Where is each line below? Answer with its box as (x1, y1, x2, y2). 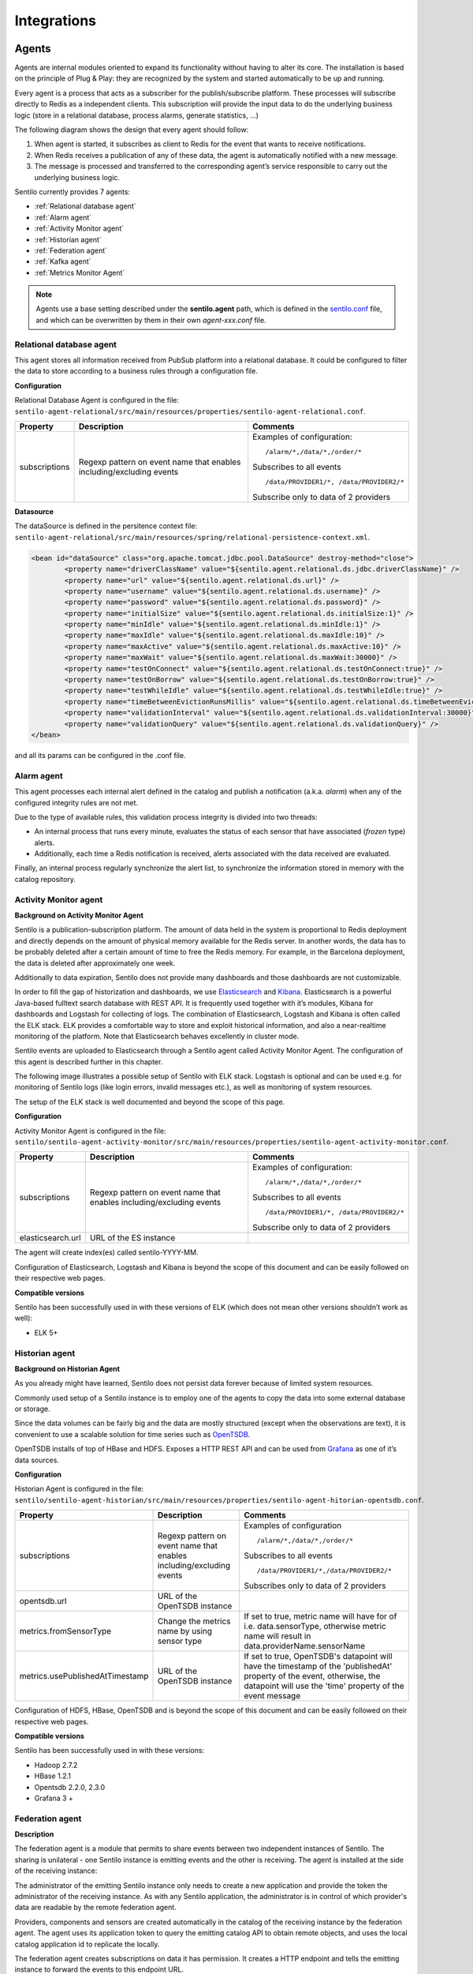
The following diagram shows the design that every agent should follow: (14, 125, 249, 134)
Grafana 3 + (34, 1793, 74, 1803)
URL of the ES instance (89, 1233, 176, 1244)
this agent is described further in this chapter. (14, 1056, 163, 1066)
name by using (158, 1626, 213, 1637)
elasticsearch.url (19, 1233, 82, 1244)
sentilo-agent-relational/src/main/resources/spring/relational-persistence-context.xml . (14, 532, 371, 542)
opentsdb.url (19, 1596, 67, 1607)
